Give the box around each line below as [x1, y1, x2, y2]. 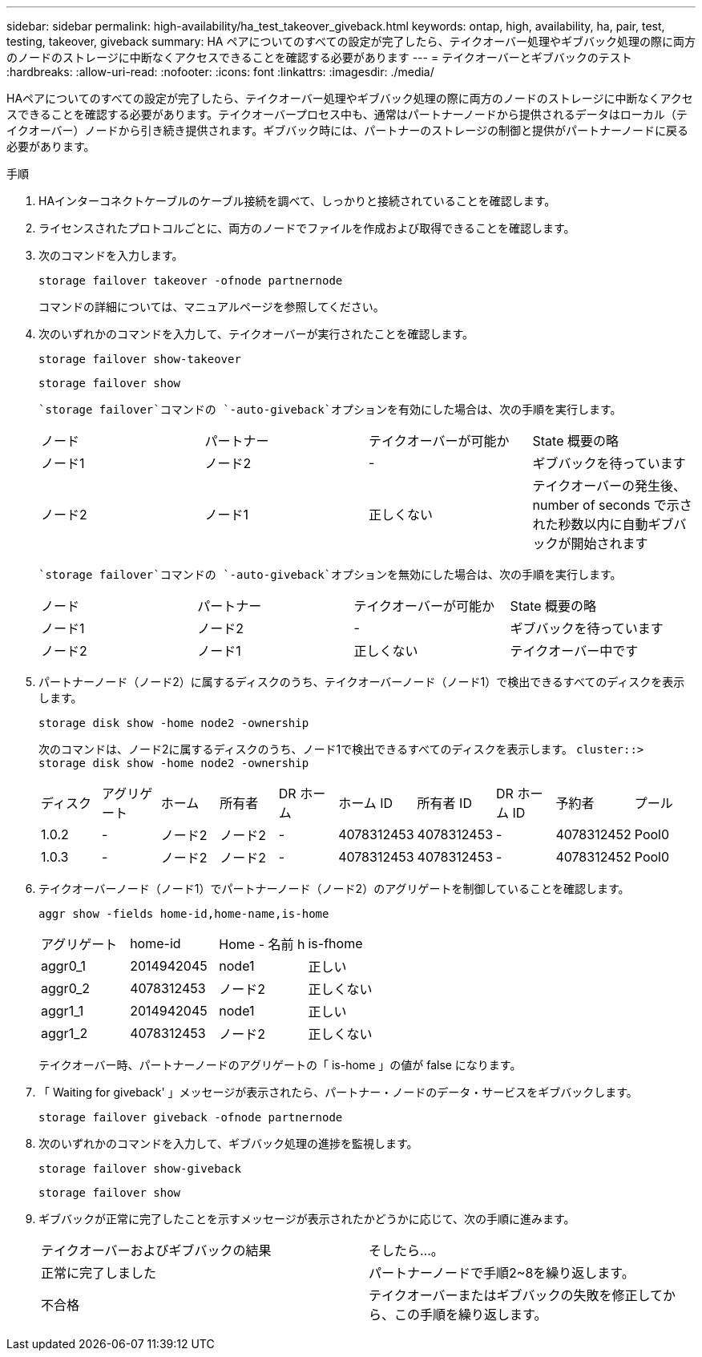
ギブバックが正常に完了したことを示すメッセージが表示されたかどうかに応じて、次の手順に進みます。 [38, 1212, 575, 1226]
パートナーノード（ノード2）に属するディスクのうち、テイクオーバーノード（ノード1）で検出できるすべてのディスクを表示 [38, 675, 685, 689]
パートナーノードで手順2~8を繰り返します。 [369, 1265, 635, 1281]
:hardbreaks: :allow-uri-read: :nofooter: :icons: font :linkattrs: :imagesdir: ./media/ [6, 65, 434, 79]
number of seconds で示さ [532, 497, 692, 513]
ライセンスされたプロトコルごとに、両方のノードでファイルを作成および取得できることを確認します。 [38, 221, 575, 235]
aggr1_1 [41, 1003, 84, 1019]
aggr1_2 [41, 1025, 88, 1041]
